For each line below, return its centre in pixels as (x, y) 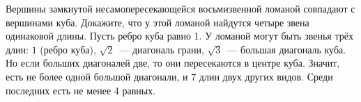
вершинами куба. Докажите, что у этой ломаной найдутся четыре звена (158, 22)
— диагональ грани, (162, 49)
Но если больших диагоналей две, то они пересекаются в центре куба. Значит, (173, 63)
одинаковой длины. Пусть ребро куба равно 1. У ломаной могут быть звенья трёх (179, 36)
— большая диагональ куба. (287, 49)
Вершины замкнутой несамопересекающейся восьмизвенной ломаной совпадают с (180, 8)
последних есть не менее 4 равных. (81, 90)
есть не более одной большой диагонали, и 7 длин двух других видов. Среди (169, 76)
